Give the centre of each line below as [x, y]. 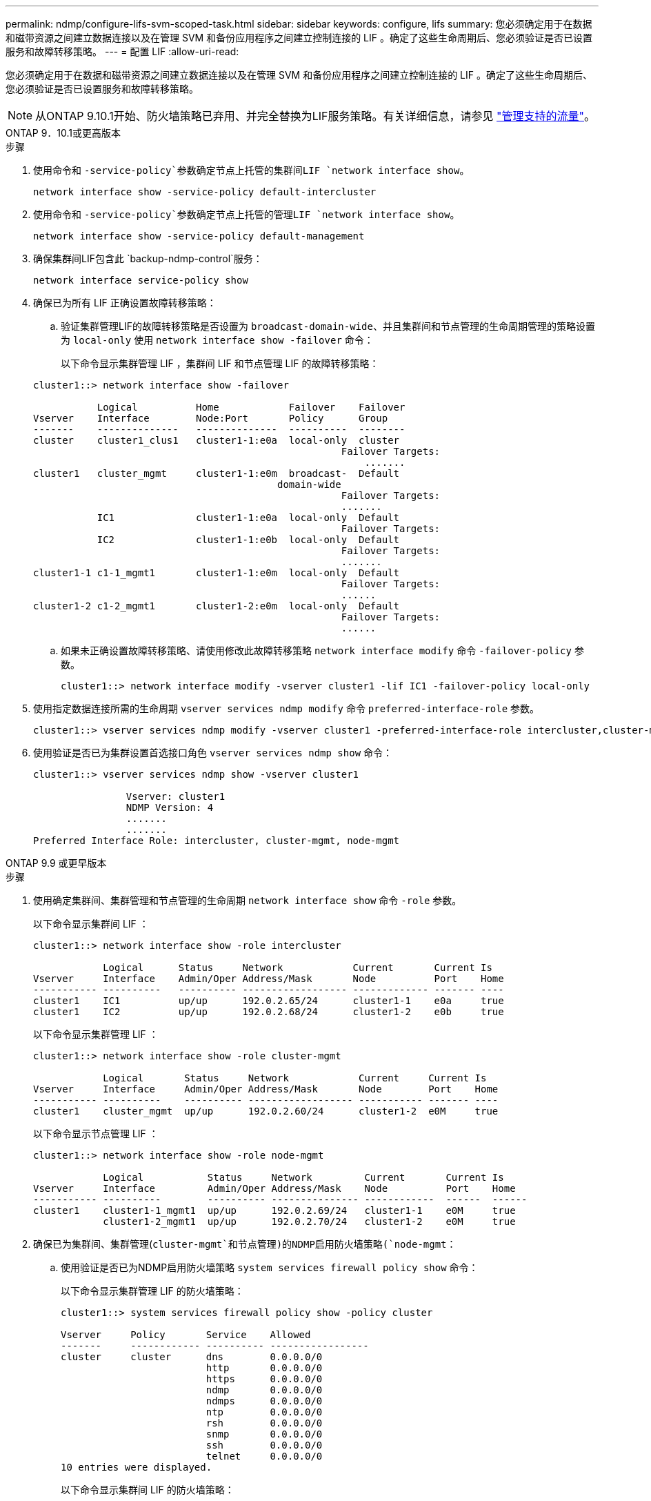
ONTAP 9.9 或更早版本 [56, 863]
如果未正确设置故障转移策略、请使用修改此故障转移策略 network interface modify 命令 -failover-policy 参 [322, 650]
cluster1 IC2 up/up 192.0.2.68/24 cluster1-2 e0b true [269, 1012]
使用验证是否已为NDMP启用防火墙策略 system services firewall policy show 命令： [270, 1267]
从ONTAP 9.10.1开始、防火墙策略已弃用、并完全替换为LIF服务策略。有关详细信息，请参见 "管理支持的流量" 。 [315, 116]
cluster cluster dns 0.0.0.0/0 [192, 1357]
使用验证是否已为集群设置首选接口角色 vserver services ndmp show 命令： [213, 753]
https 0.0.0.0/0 [264, 1379]
